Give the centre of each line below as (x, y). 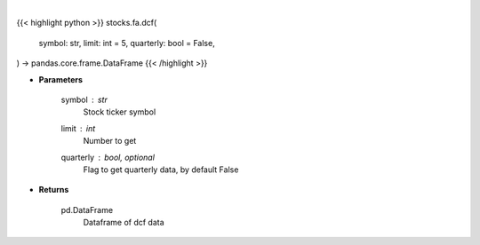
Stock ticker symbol (120, 112)
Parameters (61, 79)
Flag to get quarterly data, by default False (161, 170)
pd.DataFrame (87, 209)
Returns (54, 190)
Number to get (110, 141)
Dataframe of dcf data (124, 223)
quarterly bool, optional (108, 157)
